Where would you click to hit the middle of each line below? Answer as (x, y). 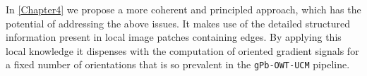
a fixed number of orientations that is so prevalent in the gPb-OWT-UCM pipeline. (178, 64)
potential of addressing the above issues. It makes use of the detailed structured (178, 23)
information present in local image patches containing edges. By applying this (174, 37)
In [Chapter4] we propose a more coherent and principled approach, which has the (183, 9)
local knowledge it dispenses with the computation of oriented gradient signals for (182, 50)
